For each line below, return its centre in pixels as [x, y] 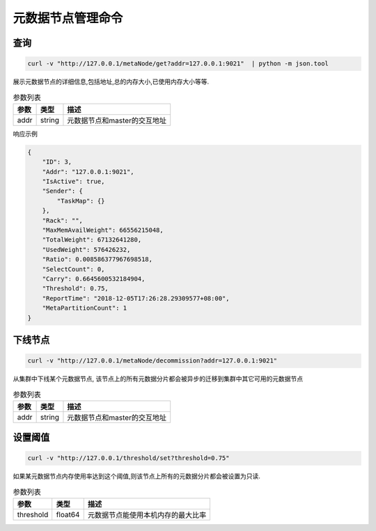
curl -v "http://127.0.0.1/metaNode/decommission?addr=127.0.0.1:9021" [152, 361]
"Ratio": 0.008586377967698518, [97, 260]
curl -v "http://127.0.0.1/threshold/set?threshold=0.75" [128, 458]
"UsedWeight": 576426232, [86, 249]
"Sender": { [63, 191]
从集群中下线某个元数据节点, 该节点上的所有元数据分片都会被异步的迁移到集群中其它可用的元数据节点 [158, 379]
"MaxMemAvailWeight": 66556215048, [103, 230]
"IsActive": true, [73, 182]
